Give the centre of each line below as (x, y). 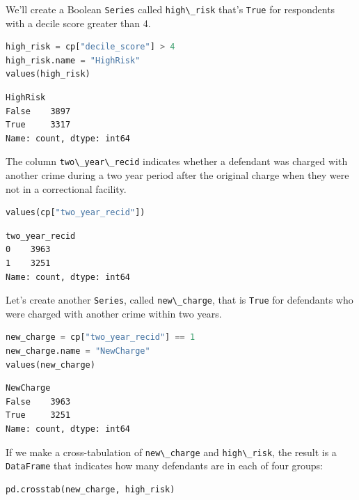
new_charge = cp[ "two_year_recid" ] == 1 (101, 337)
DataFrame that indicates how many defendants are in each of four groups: (165, 466)
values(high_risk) (48, 74)
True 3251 (38, 415)
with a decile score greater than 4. (78, 23)
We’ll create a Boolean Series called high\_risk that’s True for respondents (170, 9)
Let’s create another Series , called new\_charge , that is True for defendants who (179, 300)
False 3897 (38, 111)
